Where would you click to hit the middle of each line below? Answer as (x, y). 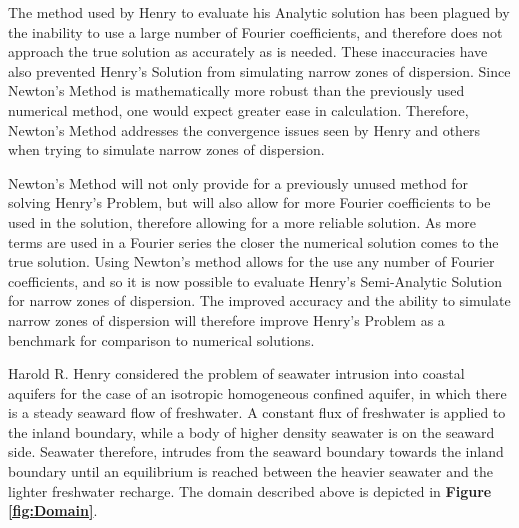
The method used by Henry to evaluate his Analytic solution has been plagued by (259, 12)
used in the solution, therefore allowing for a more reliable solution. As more (242, 221)
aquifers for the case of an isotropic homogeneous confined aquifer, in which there (257, 392)
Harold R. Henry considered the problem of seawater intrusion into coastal (236, 373)
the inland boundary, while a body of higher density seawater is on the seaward (251, 431)
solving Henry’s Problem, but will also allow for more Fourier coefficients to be (249, 202)
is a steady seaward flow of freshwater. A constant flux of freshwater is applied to (257, 412)
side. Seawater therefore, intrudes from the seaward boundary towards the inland (256, 451)
